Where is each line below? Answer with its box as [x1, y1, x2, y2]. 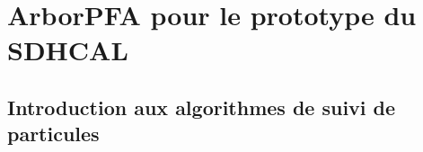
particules [7, 120, 100, 148]
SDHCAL [7, 31, 128, 68]
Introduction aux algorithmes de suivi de [7, 93, 396, 121]
